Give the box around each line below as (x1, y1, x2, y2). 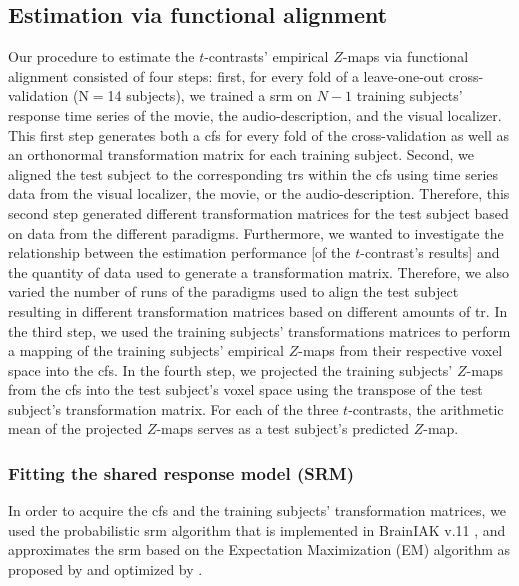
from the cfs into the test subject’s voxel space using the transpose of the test (8, 379, 483, 400)
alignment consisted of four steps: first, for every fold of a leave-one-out (8, 65, 445, 86)
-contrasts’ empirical (204, 46, 329, 67)
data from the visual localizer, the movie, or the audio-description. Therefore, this (8, 183, 510, 204)
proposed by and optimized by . (8, 559, 203, 580)
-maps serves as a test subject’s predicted (156, 418, 409, 439)
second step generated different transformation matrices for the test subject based (8, 202, 509, 223)
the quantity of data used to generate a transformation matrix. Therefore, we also (8, 261, 509, 282)
